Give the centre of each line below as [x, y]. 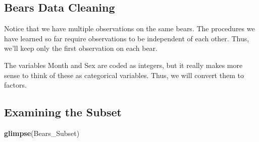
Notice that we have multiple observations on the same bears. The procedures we [129, 28]
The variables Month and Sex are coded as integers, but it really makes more [123, 65]
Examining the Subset [63, 112]
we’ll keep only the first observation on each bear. [81, 48]
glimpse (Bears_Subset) [42, 133]
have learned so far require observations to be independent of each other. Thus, [127, 38]
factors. [15, 85]
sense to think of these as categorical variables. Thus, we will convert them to [124, 75]
